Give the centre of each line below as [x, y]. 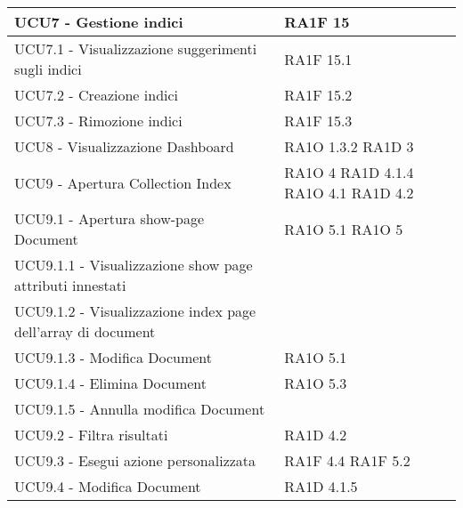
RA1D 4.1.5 [321, 486]
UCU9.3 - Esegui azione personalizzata [135, 460]
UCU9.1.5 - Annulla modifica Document [140, 409]
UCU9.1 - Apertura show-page [110, 218]
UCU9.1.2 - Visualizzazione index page [135, 311]
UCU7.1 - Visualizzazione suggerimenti [136, 48]
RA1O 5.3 [316, 383]
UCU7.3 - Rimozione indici [98, 121]
